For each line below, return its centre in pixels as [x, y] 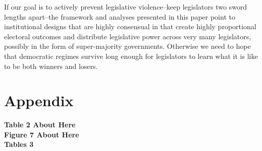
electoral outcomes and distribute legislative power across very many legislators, [128, 36]
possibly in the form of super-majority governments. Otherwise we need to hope [127, 46]
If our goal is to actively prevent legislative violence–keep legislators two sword [126, 7]
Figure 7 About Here [42, 134]
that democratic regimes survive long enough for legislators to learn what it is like [131, 56]
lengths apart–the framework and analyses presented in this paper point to [120, 16]
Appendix [39, 100]
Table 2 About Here [40, 125]
